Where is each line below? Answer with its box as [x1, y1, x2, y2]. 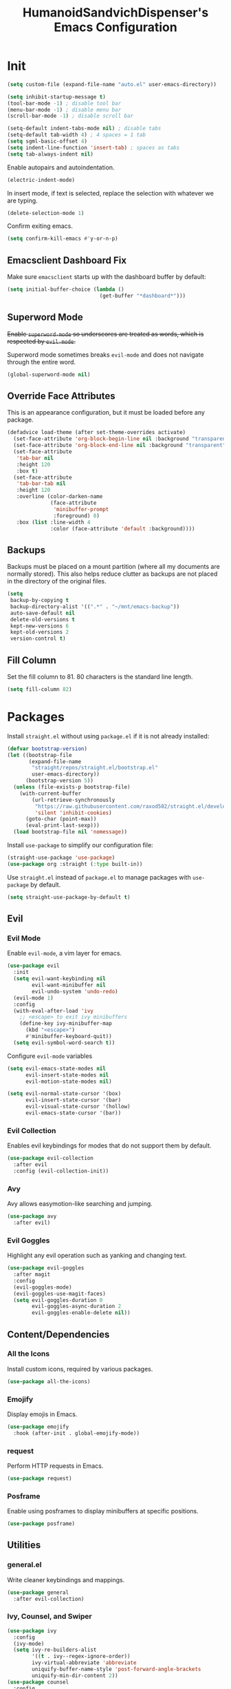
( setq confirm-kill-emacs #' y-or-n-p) [7, 236, 118, 242]
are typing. [7, 196, 38, 205]
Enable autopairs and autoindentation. [7, 163, 115, 172]
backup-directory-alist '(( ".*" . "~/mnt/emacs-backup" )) [10, 603, 180, 610]
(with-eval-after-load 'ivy [13, 1007, 94, 1014]
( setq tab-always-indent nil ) [7, 150, 94, 158]
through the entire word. [7, 358, 76, 366]
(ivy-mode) [13, 1640, 45, 1647]
